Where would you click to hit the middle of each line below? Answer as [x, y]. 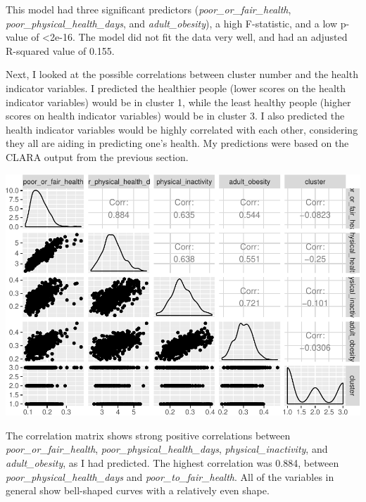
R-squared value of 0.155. [60, 50]
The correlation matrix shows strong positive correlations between [148, 435]
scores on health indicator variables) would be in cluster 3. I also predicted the [175, 116]
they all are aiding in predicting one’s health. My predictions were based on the [177, 143]
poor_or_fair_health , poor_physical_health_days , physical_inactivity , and [167, 449]
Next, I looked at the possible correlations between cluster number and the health [182, 74]
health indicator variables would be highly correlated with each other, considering [182, 129]
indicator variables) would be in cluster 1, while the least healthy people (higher [178, 102]
